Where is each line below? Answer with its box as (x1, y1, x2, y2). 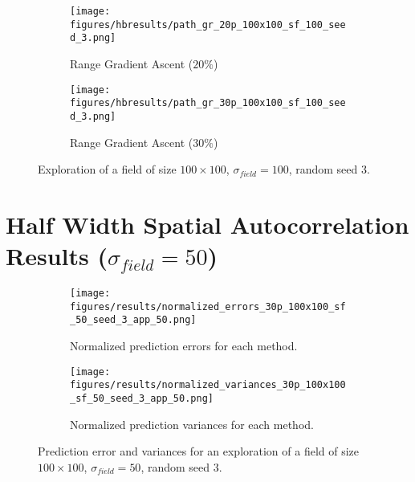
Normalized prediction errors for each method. (70, 337, 298, 353)
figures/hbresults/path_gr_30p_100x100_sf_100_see (70, 97, 346, 109)
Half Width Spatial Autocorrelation (6, 207, 409, 240)
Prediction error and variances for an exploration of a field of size (38, 443, 360, 460)
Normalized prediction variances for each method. (70, 415, 314, 432)
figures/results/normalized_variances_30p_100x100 (70, 379, 346, 391)
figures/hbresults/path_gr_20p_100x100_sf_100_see (70, 18, 346, 31)
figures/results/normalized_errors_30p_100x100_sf (70, 300, 346, 312)
